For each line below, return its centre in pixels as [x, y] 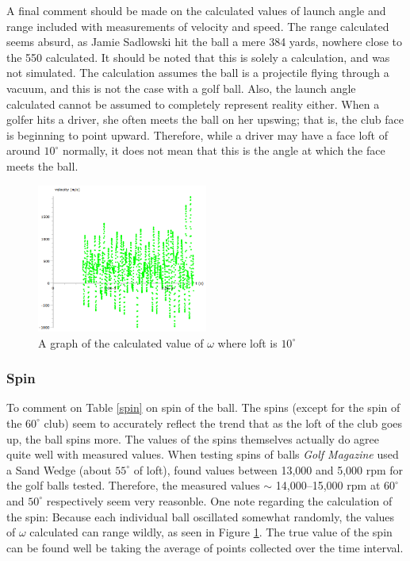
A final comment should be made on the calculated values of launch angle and [196, 10]
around [23, 150]
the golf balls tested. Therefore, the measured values [133, 485]
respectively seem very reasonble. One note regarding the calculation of [219, 500]
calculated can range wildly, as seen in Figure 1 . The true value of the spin [211, 532]
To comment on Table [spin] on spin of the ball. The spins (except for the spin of [203, 407]
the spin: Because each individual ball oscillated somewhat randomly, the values [201, 516]
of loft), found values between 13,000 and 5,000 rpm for [268, 469]
